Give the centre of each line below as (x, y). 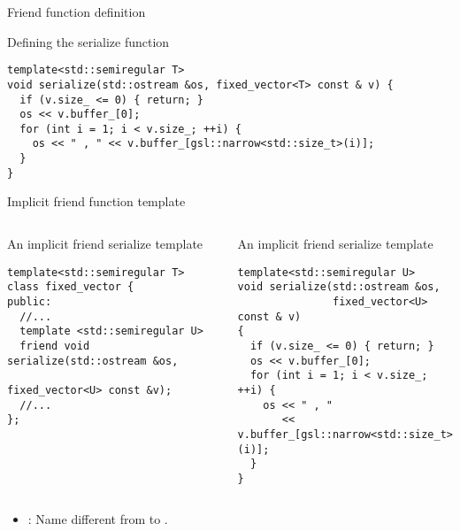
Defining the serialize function (88, 41)
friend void (55, 346)
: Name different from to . (98, 519)
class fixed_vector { (71, 287)
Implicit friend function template (96, 201)
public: (30, 301)
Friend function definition (77, 12)
